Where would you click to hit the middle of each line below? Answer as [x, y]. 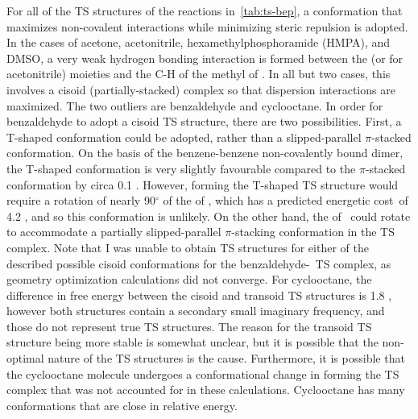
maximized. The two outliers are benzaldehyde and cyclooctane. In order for [195, 105]
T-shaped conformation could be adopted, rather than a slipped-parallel [184, 137]
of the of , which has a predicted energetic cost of [286, 200]
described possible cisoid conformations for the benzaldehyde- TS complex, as [199, 263]
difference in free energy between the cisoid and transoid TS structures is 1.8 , [199, 295]
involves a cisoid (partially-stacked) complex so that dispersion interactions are [201, 89]
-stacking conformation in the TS [313, 232]
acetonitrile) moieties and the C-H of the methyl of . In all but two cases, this [199, 74]
